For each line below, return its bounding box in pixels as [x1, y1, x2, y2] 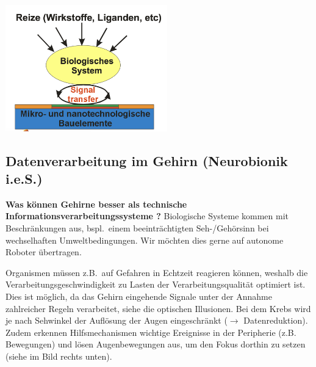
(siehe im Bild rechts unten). [5, 349, 112, 362]
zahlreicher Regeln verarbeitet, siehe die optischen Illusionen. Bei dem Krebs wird [5, 302, 311, 314]
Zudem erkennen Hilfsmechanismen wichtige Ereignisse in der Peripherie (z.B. [5, 325, 296, 338]
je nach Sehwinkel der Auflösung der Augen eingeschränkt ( [5, 314, 228, 327]
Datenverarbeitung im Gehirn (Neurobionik [5, 151, 288, 170]
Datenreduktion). [243, 314, 308, 327]
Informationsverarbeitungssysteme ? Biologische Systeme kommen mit [5, 209, 289, 222]
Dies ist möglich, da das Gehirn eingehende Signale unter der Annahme [5, 289, 272, 302]
